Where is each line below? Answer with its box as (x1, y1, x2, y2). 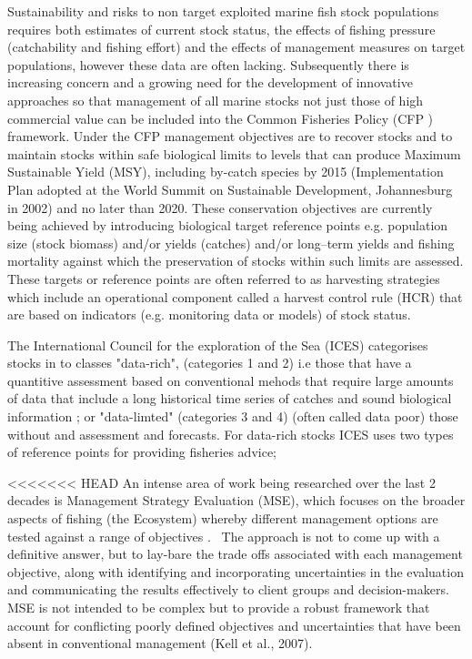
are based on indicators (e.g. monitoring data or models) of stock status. (7, 305, 411, 324)
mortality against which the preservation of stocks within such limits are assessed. (7, 251, 464, 270)
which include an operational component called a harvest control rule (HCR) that (7, 287, 463, 306)
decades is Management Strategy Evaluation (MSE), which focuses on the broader (7, 491, 466, 510)
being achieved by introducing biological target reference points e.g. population (7, 216, 448, 235)
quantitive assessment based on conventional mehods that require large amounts (7, 370, 454, 390)
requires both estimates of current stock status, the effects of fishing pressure (7, 19, 436, 38)
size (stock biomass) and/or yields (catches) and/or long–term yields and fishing (7, 233, 455, 252)
